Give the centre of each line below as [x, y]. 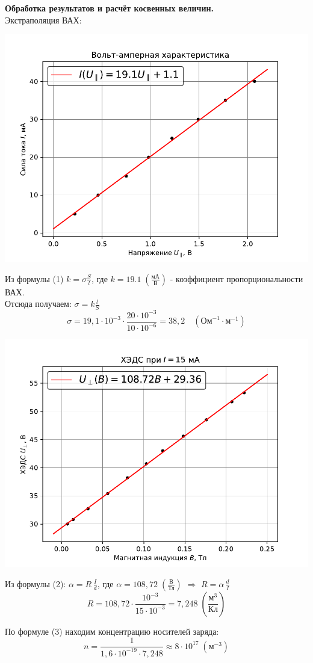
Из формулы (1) [34, 278]
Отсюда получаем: [38, 304]
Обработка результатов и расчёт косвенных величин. [110, 8]
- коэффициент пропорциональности [237, 278]
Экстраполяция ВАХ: [43, 20]
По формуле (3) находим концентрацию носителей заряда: [112, 631]
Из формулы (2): [36, 583]
